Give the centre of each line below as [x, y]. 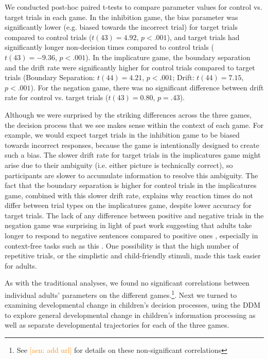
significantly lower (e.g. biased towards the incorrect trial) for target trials [121, 27]
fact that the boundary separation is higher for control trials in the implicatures [131, 185]
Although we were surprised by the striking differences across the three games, [128, 114]
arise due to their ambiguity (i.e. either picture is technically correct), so [119, 165]
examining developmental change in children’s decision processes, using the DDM [133, 305]
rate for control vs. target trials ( [57, 97]
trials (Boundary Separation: [50, 77]
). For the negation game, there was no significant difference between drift [147, 87]
